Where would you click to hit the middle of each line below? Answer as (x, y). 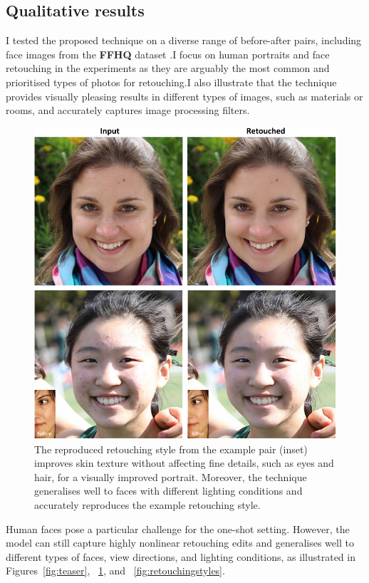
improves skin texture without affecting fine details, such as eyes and (184, 463)
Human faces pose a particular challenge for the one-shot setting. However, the (178, 528)
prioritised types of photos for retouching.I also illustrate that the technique (171, 82)
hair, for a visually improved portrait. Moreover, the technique (171, 476)
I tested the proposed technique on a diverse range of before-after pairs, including (184, 40)
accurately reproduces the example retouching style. (147, 505)
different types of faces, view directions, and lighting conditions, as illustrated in (181, 556)
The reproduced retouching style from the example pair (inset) (171, 449)
